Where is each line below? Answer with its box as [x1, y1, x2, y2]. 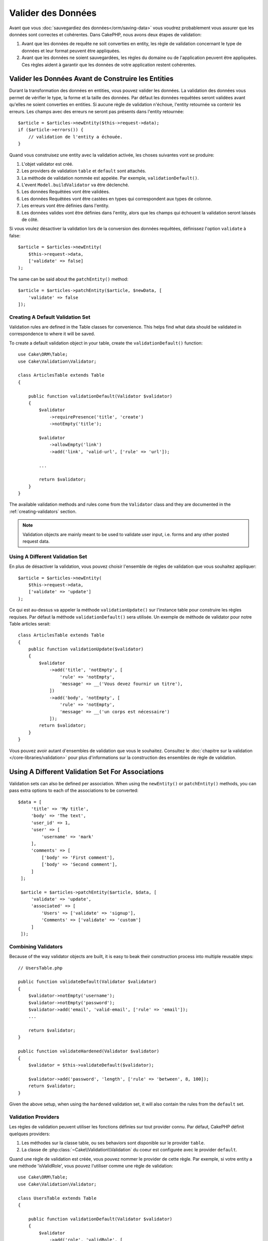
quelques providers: [9, 1131, 51, 1137]
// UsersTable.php [18, 965, 63, 970]
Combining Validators [9, 943, 63, 950]
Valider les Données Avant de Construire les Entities [9, 74, 174, 83]
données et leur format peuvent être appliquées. [21, 48, 121, 54]
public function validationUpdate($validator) [28, 646, 144, 652]
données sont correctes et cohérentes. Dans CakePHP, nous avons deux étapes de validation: [9, 31, 202, 37]
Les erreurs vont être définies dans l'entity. [21, 203, 110, 208]
